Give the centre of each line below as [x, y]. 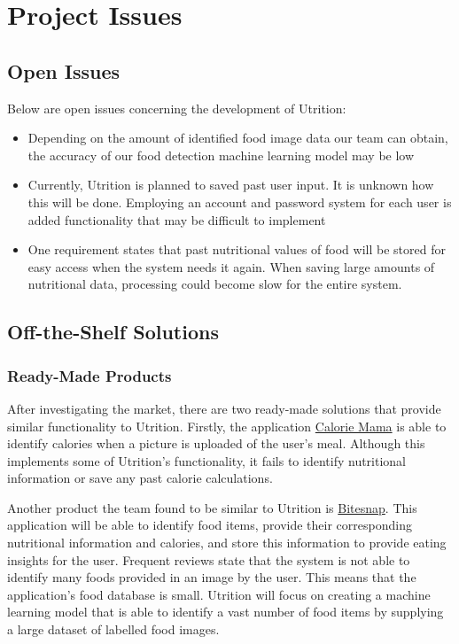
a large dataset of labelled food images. [113, 629]
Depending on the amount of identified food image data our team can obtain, [238, 138]
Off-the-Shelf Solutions [113, 332]
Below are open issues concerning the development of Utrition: [177, 108]
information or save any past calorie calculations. [140, 478]
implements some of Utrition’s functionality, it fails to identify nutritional [207, 460]
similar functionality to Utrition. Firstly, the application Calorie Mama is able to [227, 426]
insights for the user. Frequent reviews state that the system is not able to [209, 559]
